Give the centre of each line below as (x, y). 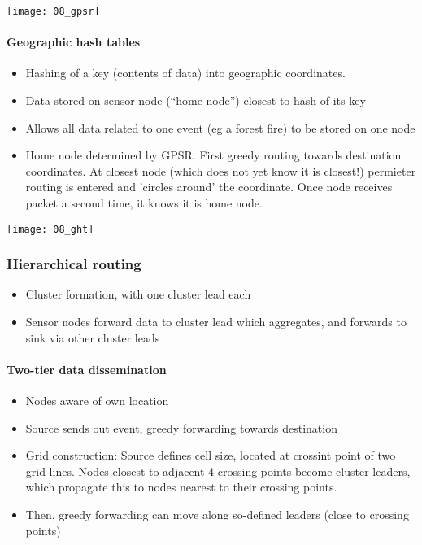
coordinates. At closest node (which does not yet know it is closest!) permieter (221, 170)
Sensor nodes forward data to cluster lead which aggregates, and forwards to (216, 322)
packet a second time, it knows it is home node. (144, 203)
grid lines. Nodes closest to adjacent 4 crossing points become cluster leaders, (218, 471)
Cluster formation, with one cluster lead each (138, 294)
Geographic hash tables (74, 42)
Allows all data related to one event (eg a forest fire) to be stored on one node (220, 127)
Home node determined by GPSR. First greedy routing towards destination (213, 155)
